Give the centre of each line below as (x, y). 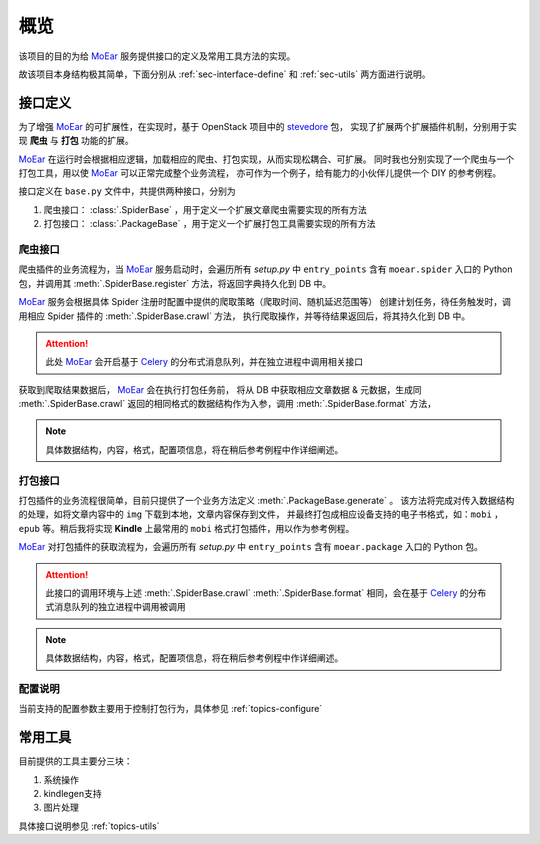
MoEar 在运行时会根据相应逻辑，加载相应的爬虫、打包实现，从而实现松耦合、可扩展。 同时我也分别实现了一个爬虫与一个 (266, 159)
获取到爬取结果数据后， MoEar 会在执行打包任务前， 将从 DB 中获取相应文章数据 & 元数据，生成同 (220, 389)
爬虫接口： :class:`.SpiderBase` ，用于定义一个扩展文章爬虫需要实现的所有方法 (205, 209)
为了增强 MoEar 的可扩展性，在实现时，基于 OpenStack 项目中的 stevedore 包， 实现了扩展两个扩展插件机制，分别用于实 (267, 126)
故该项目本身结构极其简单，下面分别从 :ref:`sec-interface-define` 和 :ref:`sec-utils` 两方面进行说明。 (224, 74)
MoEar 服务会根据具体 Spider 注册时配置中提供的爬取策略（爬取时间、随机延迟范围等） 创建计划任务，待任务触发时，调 (265, 302)
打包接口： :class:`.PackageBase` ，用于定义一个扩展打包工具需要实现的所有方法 (209, 224)
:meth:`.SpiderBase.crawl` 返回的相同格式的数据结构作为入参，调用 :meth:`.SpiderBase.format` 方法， (227, 404)
